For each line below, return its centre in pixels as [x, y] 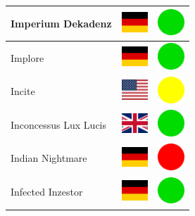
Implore [27, 57]
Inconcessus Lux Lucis [59, 124]
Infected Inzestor [47, 192]
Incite [23, 91]
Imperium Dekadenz [61, 23]
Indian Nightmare [49, 158]
